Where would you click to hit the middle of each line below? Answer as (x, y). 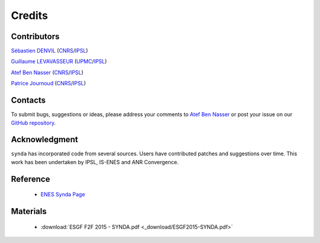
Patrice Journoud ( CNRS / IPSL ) (48, 84)
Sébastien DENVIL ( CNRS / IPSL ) (49, 51)
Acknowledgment (44, 140)
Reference (31, 179)
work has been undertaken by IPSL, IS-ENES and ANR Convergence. (95, 162)
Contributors (35, 36)
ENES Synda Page (63, 194)
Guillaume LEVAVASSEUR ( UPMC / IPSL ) (59, 62)
